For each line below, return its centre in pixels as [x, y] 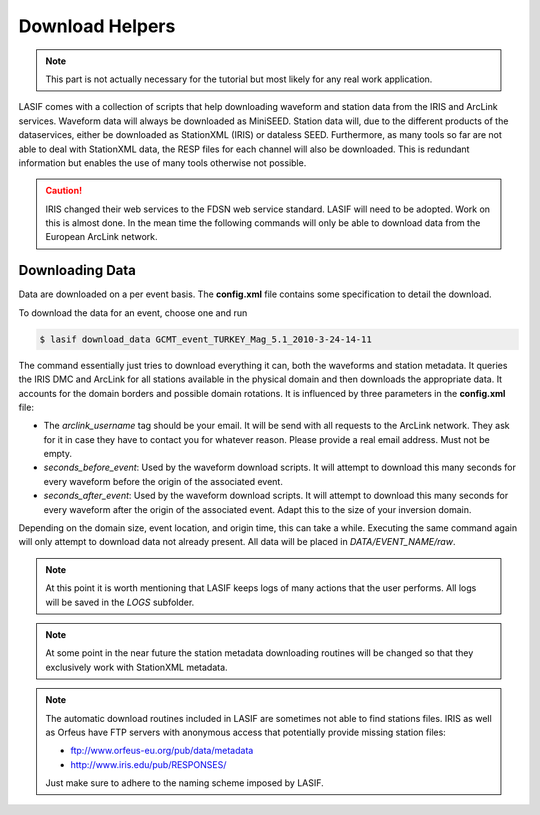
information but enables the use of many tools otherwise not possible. [162, 162]
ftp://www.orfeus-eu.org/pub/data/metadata [162, 751]
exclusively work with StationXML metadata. [137, 667]
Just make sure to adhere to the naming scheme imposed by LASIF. [184, 783]
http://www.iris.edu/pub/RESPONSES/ [148, 764]
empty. [58, 454]
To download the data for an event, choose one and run [133, 312]
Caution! [64, 191]
